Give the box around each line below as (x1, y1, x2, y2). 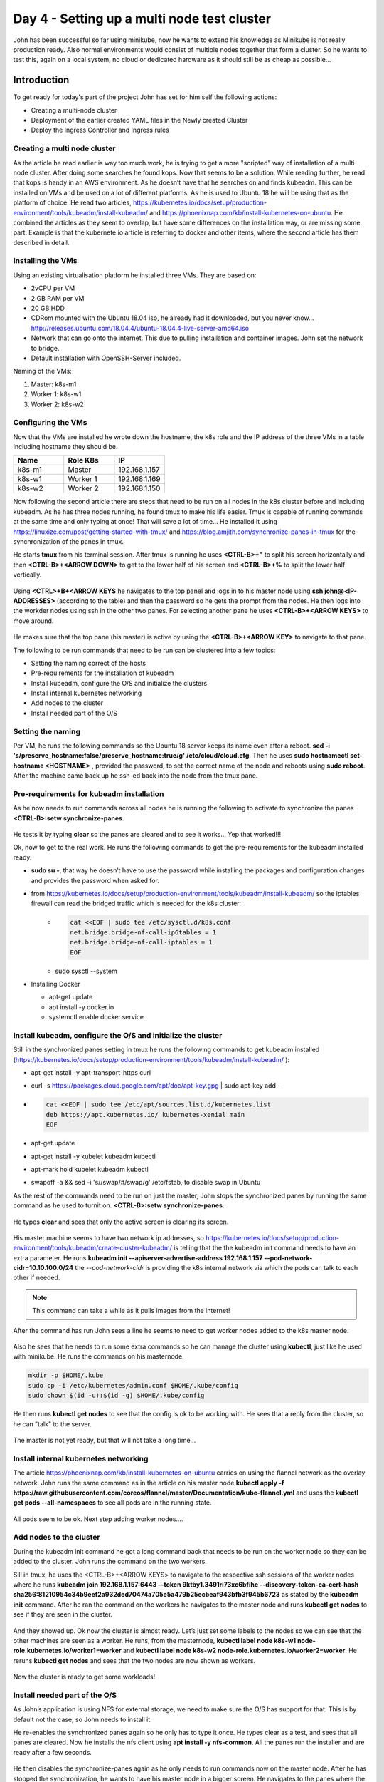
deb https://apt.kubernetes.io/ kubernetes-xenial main (46, 1111, 245, 1118)
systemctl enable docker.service (48, 1013, 144, 1021)
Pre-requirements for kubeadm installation (13, 788, 164, 798)
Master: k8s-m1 (31, 380, 77, 388)
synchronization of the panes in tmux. (13, 537, 124, 545)
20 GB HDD (31, 304, 65, 312)
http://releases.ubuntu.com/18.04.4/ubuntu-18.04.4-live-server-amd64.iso (31, 324, 249, 332)
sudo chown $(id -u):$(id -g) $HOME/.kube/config (28, 1391, 205, 1400)
